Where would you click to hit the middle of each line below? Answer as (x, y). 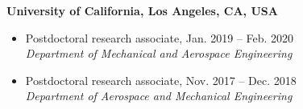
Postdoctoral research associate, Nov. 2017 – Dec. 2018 (161, 80)
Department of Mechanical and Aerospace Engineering (159, 53)
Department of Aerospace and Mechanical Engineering (159, 96)
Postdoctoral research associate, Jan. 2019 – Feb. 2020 (160, 37)
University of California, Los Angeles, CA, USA (142, 10)
